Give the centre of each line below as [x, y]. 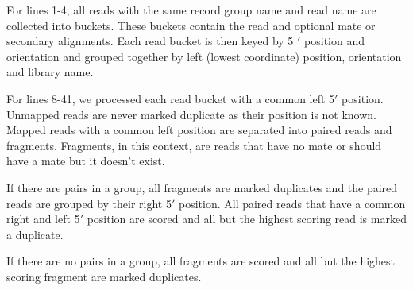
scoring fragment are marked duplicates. [104, 276]
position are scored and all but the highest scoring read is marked [247, 219]
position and [334, 41]
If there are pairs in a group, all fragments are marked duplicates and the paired [202, 187]
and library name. [50, 72]
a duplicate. [35, 234]
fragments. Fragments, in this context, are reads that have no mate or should [194, 145]
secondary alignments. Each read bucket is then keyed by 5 [150, 41]
